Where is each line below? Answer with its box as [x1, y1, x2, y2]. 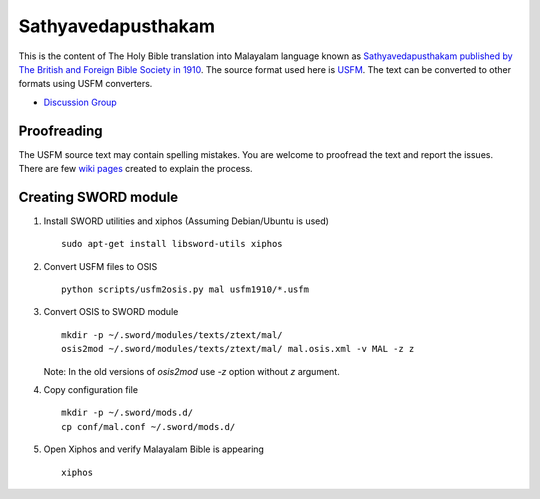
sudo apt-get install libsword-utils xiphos [61, 238, 284, 250]
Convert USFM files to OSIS [43, 260, 158, 272]
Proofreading [18, 122, 103, 139]
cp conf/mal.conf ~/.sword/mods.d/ [61, 421, 236, 432]
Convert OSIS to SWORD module [43, 306, 179, 318]
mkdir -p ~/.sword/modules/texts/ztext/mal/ [61, 329, 284, 340]
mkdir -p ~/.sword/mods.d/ [61, 407, 194, 419]
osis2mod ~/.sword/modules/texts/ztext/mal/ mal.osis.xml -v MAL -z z [61, 343, 415, 355]
